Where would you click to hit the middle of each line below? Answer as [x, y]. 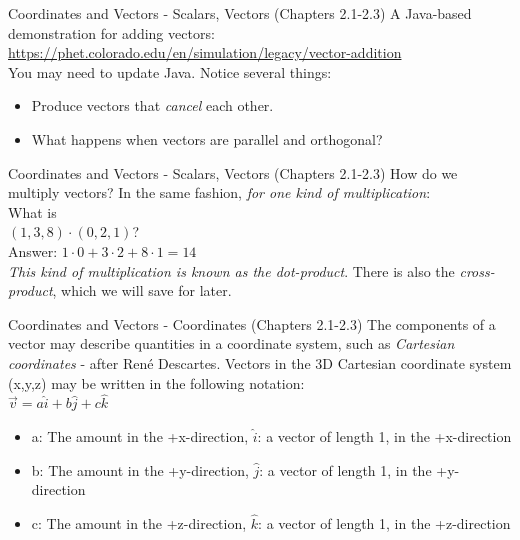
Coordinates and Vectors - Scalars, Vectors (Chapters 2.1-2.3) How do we [233, 172]
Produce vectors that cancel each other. [152, 105]
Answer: [33, 250]
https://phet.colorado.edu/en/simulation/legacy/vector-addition [205, 52]
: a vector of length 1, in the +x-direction [384, 435]
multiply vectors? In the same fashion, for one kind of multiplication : [219, 192]
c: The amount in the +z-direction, [139, 522]
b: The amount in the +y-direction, [140, 469]
